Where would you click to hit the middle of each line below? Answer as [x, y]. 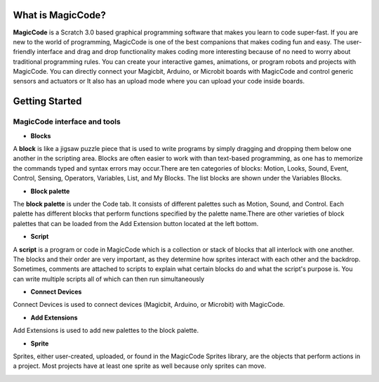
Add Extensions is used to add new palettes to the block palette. [106, 331]
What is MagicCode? [60, 15]
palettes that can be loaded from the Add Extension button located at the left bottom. [136, 223]
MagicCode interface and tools [67, 121]
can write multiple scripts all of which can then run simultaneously [109, 279]
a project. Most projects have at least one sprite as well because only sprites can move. [140, 366]
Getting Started [47, 101]
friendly [24, 52]
